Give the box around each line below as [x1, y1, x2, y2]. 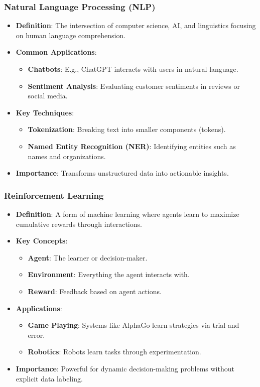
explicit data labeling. [16, 373, 83, 383]
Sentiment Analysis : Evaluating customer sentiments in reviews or [28, 80, 240, 91]
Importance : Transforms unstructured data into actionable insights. [16, 168, 229, 178]
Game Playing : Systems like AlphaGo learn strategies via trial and [28, 320, 239, 330]
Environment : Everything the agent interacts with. [28, 269, 190, 280]
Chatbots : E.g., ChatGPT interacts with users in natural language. [28, 64, 238, 74]
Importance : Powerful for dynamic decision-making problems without [16, 363, 234, 373]
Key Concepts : [16, 235, 68, 246]
